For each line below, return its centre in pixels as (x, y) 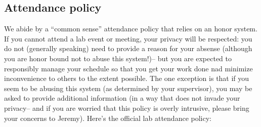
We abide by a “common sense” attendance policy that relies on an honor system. (131, 29)
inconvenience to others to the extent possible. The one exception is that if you (127, 78)
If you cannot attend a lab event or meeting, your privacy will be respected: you (128, 38)
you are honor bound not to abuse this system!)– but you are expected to (118, 58)
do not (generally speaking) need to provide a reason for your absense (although (128, 48)
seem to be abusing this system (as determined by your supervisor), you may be (128, 88)
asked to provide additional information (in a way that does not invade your (122, 98)
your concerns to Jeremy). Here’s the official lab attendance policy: (108, 118)
